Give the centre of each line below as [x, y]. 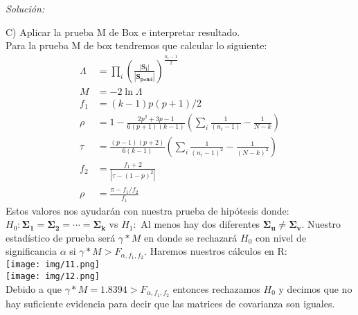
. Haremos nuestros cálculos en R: [216, 251]
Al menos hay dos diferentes [200, 224]
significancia [31, 251]
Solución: [25, 8]
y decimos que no [315, 288]
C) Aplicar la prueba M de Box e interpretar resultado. [123, 31]
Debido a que [34, 288]
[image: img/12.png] [53, 276]
